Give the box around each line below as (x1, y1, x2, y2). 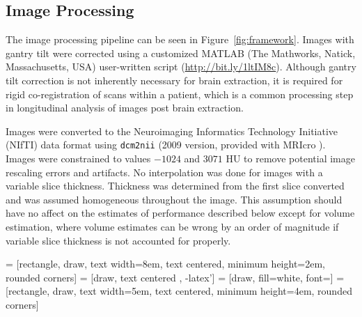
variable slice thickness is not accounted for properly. (6, 233, 231, 247)
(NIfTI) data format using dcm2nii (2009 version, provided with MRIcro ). (6, 137, 326, 152)
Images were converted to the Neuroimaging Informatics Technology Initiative (6, 123, 338, 138)
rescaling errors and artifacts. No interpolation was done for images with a (6, 164, 323, 179)
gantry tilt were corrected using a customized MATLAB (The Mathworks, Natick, (6, 45, 356, 60)
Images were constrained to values (6, 151, 151, 166)
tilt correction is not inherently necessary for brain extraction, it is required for (6, 72, 343, 87)
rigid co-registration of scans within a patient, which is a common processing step (6, 86, 354, 101)
